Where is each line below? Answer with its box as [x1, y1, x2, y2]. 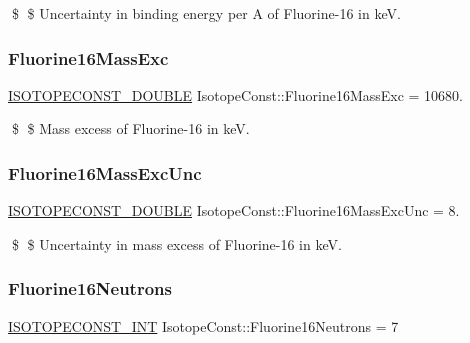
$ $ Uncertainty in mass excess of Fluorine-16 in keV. [11, 233, 342, 254]
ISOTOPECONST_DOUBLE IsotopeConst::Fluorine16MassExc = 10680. [8, 84, 464, 105]
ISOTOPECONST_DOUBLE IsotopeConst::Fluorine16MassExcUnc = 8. [8, 200, 460, 221]
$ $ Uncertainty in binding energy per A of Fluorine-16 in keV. [11, 3, 401, 23]
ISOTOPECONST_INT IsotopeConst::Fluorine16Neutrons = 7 [8, 315, 399, 336]
